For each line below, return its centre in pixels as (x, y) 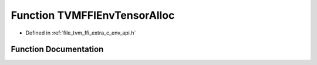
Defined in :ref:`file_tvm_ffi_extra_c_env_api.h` (81, 33)
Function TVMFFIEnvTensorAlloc (93, 15)
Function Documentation (57, 49)
